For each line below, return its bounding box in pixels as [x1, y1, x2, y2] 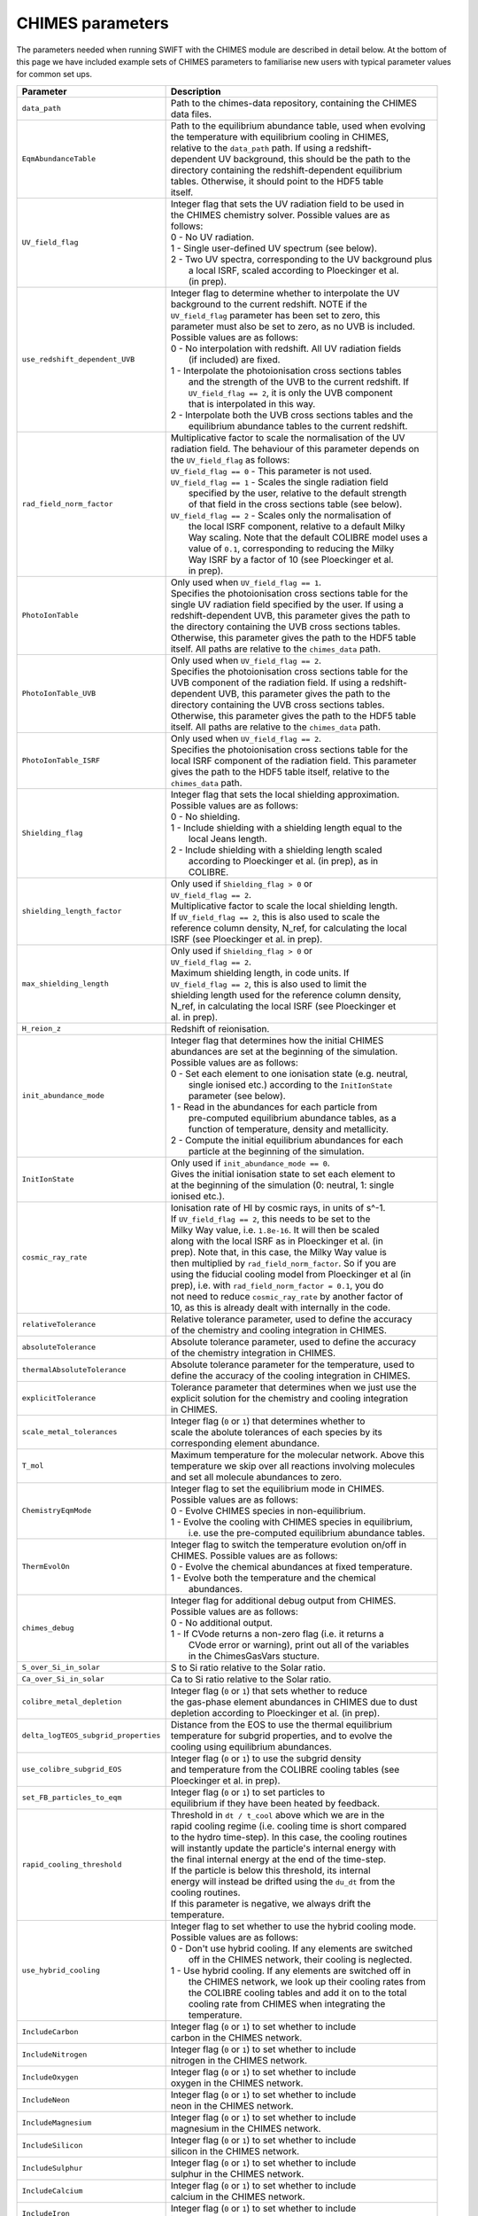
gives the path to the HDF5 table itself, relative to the [170, 765, 389, 777]
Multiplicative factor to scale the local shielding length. [170, 900, 398, 912]
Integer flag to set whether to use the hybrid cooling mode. [170, 1920, 416, 1932]
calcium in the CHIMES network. [170, 2190, 305, 2203]
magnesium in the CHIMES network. [170, 2122, 321, 2134]
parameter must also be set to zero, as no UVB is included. [170, 320, 416, 332]
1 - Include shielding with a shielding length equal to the [170, 821, 403, 833]
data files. [170, 107, 212, 120]
